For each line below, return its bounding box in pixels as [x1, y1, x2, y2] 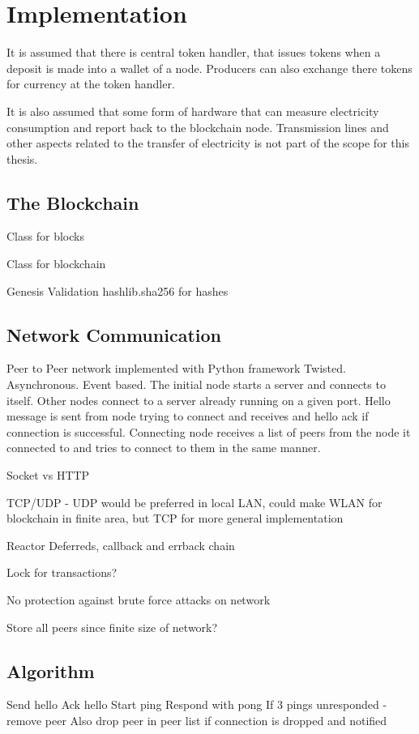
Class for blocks [6, 228, 84, 245]
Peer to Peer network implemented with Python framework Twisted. [6, 360, 346, 377]
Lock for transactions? [6, 564, 118, 581]
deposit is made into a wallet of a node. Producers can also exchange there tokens [6, 59, 413, 76]
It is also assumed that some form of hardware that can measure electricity [6, 102, 379, 119]
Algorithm [6, 658, 95, 683]
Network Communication [6, 322, 221, 347]
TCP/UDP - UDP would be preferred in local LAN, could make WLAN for [6, 493, 383, 510]
